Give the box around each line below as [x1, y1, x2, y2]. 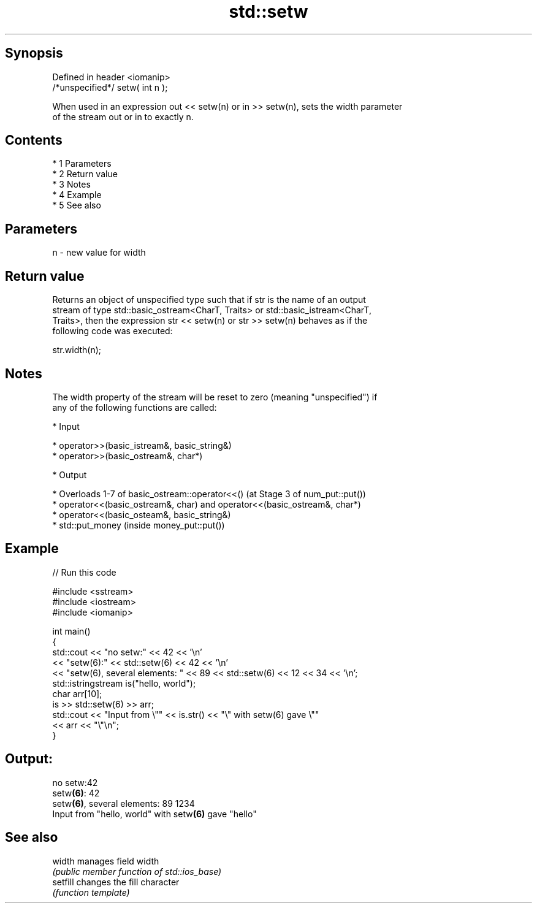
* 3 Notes [52, 179, 91, 190]
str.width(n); [52, 345, 101, 356]
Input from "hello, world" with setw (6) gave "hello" [52, 808, 257, 819]
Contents [5, 132, 63, 148]
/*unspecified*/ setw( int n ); [52, 82, 168, 93]
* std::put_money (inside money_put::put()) [52, 519, 225, 530]
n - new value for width [52, 247, 146, 258]
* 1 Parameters [52, 158, 112, 169]
